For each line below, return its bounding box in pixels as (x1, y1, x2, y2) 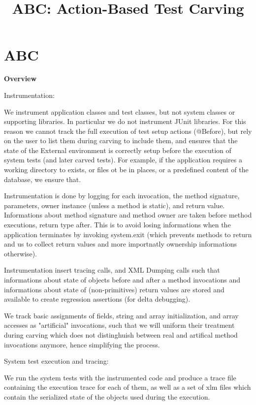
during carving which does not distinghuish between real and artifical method (4, 329, 238, 340)
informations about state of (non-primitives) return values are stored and (4, 284, 224, 294)
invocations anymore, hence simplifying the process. (4, 339, 160, 349)
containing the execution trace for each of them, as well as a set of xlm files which (4, 382, 251, 392)
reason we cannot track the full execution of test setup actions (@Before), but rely (4, 125, 252, 136)
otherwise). (4, 248, 37, 258)
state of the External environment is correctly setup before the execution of (4, 145, 231, 155)
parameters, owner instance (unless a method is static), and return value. (4, 200, 225, 210)
